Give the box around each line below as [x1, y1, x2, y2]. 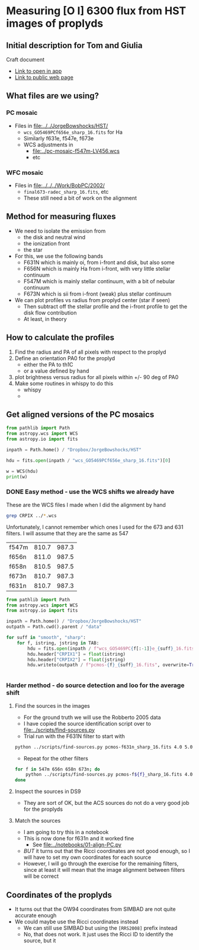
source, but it [23, 937, 56, 944]
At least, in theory [23, 315, 67, 322]
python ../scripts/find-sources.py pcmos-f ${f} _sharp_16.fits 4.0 [25, 772, 193, 778]
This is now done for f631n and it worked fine [23, 835, 134, 842]
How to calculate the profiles [6, 333, 114, 343]
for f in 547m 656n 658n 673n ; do [14, 766, 100, 772]
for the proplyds [23, 805, 63, 813]
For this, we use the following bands [14, 252, 104, 259]
